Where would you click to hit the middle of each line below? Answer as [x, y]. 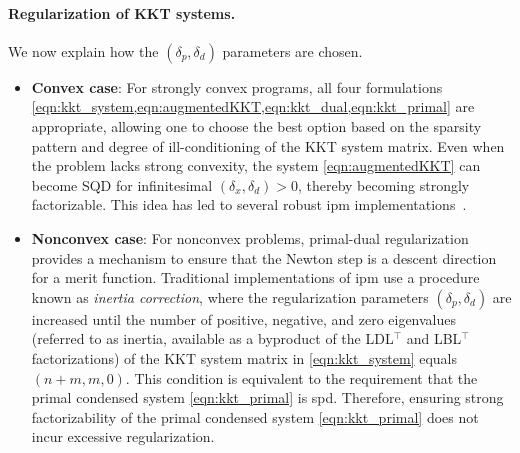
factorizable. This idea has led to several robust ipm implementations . [249, 204]
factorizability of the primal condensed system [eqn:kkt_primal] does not [255, 416]
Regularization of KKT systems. [122, 12]
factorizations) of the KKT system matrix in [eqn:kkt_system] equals [244, 357]
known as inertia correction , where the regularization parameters [230, 296]
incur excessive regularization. [123, 436]
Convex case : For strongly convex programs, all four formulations [237, 86]
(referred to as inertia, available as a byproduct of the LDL [212, 338]
